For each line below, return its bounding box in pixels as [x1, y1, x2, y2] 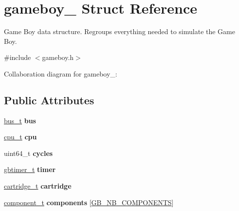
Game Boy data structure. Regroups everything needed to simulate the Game [4, 26, 235, 37]
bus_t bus [4, 115, 36, 125]
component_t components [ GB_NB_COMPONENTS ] [4, 197, 174, 207]
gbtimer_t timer [4, 164, 56, 174]
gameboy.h [42, 52, 74, 62]
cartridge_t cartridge [4, 181, 72, 191]
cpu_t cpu [4, 132, 37, 142]
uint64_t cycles [4, 148, 53, 158]
